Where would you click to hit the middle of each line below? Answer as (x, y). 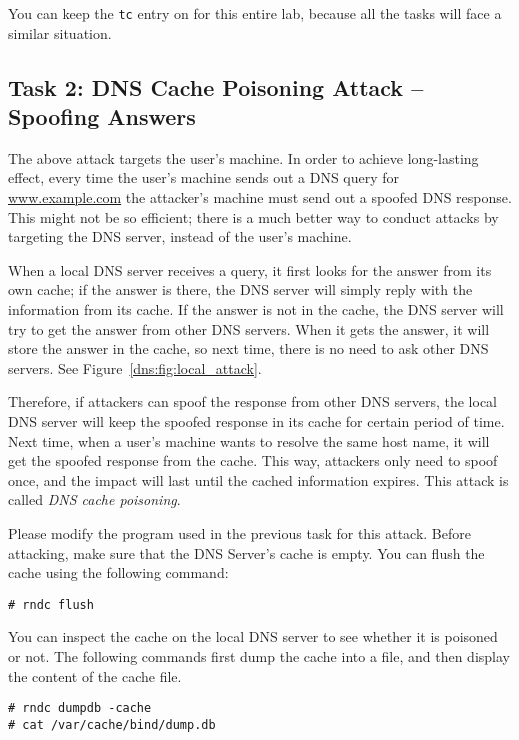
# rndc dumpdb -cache (80, 708)
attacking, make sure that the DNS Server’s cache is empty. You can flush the (246, 552)
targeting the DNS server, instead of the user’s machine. (180, 236)
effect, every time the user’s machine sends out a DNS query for (204, 177)
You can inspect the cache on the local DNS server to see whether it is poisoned (253, 636)
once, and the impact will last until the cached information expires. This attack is (258, 479)
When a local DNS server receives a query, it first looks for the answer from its (250, 269)
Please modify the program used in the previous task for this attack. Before (239, 532)
